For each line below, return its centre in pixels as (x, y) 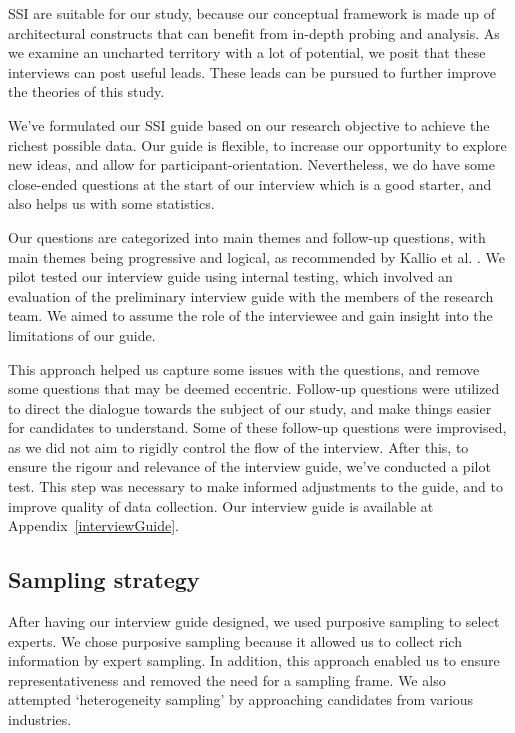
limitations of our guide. (82, 334)
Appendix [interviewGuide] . (93, 525)
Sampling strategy (104, 579)
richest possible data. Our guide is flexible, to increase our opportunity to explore (257, 144)
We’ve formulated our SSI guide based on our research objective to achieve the (249, 124)
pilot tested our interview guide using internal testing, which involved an (230, 276)
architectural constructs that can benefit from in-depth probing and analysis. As (254, 32)
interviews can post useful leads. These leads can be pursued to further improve (252, 71)
